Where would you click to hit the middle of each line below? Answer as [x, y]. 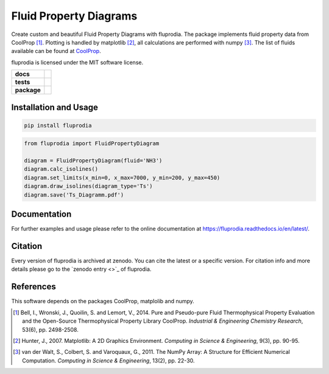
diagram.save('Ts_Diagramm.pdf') [74, 195]
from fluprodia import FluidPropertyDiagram [92, 144]
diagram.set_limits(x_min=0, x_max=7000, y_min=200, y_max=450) [122, 178]
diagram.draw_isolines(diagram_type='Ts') [88, 186]
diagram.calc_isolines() [61, 169]
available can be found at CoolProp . [56, 51]
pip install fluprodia [58, 125]
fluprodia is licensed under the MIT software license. [77, 62]
